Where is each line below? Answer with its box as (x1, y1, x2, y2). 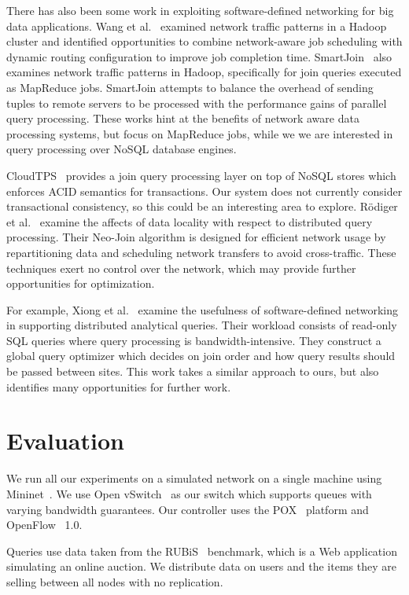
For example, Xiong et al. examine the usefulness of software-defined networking (6, 301, 398, 318)
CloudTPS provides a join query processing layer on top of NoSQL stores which (6, 167, 396, 183)
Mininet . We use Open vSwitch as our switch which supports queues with (6, 485, 372, 501)
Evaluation (6, 424, 124, 457)
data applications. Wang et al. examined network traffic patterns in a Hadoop (6, 17, 387, 34)
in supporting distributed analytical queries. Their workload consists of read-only (6, 317, 397, 333)
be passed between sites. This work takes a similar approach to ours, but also (6, 363, 379, 380)
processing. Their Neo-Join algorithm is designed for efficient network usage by (6, 229, 386, 245)
